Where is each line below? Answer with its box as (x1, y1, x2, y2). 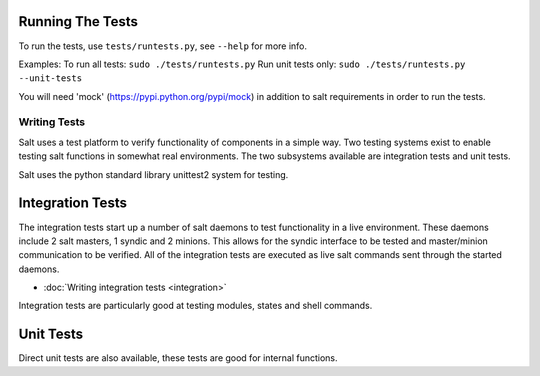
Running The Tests (18, 13, 139, 30)
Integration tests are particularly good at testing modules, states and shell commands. (18, 300, 373, 312)
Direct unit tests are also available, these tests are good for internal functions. (18, 352, 339, 364)
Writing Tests (18, 115, 85, 129)
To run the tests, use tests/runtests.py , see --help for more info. (18, 40, 308, 52)
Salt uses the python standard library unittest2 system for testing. (18, 168, 289, 180)
